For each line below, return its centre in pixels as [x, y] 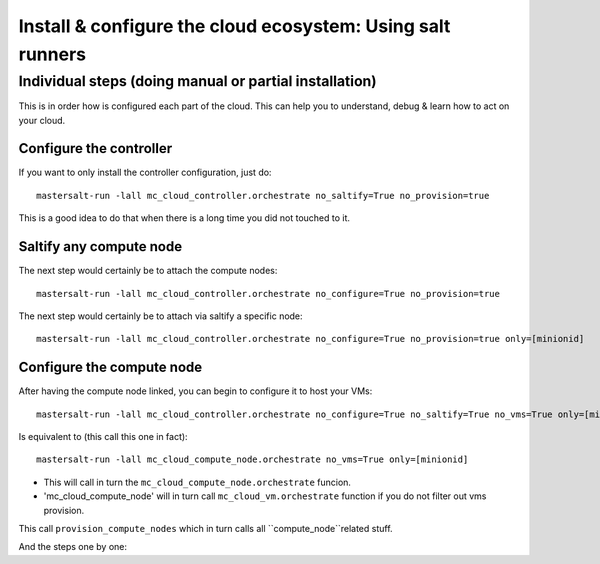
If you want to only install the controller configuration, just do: [145, 172]
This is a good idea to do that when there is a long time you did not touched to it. [184, 218]
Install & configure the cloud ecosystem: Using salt [234, 26]
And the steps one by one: [73, 547]
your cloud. [42, 120]
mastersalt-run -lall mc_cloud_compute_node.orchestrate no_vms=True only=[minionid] [252, 459]
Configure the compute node [110, 367]
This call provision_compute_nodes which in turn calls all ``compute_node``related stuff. [206, 528]
